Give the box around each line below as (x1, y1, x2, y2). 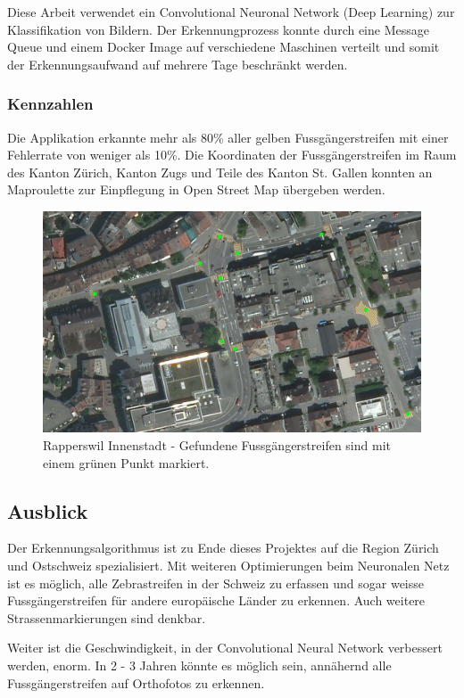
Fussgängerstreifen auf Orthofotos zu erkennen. (7, 673, 265, 692)
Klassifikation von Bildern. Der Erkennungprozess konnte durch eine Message (7, 20, 429, 38)
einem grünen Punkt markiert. (43, 453, 210, 472)
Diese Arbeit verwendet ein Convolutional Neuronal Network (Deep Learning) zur (7, 3, 455, 21)
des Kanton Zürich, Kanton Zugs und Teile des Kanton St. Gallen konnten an (7, 162, 433, 181)
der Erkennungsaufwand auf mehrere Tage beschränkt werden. (7, 54, 348, 73)
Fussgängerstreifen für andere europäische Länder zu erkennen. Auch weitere (7, 591, 426, 610)
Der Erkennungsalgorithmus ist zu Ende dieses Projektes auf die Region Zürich (7, 538, 439, 557)
